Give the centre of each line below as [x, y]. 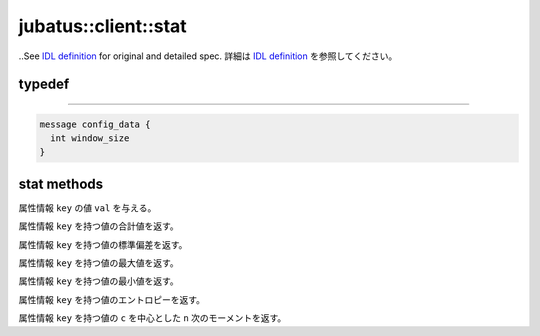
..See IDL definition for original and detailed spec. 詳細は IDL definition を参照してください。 [208, 56]
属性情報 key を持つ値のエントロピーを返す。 [111, 299]
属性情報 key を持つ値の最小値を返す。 [98, 281]
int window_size [90, 138]
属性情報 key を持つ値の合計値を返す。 [98, 226]
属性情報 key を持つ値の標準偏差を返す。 [103, 244]
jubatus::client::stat [102, 26]
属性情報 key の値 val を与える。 [87, 207]
